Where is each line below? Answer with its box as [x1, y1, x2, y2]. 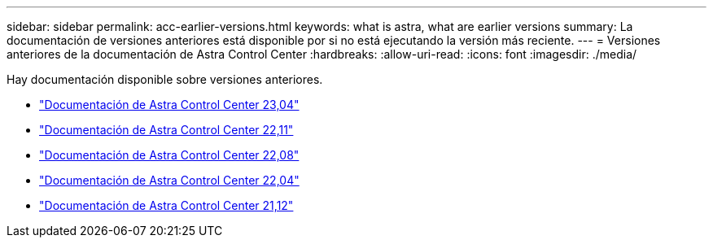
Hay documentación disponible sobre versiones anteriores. [7, 72, 323, 86]
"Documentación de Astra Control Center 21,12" [39, 198, 294, 212]
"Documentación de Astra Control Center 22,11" [39, 123, 294, 137]
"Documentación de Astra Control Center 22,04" [39, 173, 300, 187]
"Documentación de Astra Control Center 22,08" [39, 148, 300, 162]
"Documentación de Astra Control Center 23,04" [39, 98, 300, 111]
